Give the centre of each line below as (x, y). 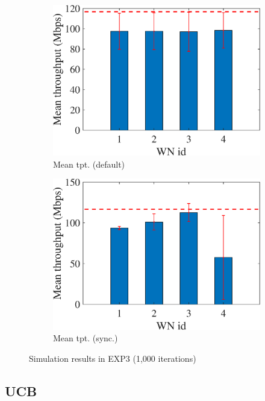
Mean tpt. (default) (89, 164)
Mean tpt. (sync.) (86, 338)
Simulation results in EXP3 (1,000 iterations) (113, 358)
